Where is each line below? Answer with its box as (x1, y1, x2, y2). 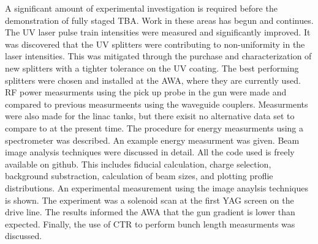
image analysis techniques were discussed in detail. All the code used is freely (5, 146, 295, 158)
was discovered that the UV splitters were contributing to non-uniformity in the (5, 37, 305, 50)
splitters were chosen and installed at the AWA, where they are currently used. (5, 73, 301, 86)
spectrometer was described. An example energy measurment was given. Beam (5, 133, 300, 146)
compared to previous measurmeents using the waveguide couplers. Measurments (5, 97, 308, 110)
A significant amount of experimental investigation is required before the (5, 2, 278, 14)
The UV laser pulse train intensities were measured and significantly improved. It (5, 26, 311, 39)
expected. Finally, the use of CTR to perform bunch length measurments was (5, 217, 295, 230)
